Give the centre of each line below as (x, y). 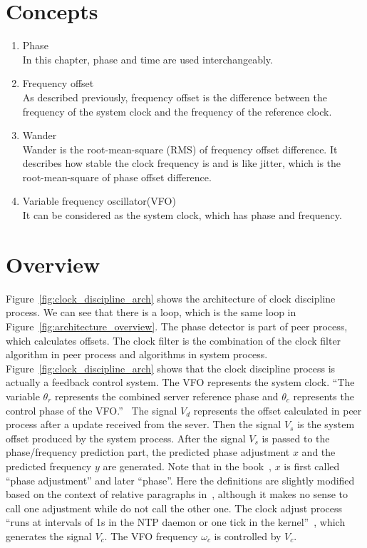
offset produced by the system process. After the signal (126, 438)
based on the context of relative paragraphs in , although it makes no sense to (177, 494)
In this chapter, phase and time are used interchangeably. (148, 59)
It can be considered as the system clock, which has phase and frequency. (182, 215)
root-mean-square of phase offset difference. (117, 177)
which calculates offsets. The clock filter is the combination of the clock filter (174, 340)
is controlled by (248, 536)
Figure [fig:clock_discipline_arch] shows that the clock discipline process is (171, 368)
